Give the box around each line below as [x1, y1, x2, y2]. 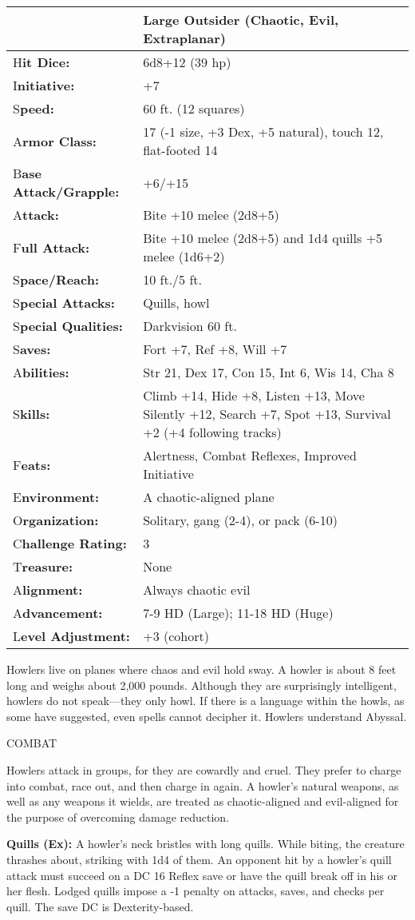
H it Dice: [13, 53, 70, 71]
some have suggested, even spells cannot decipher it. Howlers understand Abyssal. [6, 707, 407, 724]
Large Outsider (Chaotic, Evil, [143, 10, 339, 29]
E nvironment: [13, 488, 100, 506]
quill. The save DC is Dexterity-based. [6, 898, 194, 914]
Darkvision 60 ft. [143, 317, 237, 335]
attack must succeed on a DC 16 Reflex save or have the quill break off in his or [6, 866, 397, 883]
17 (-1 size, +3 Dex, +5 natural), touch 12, [143, 122, 384, 141]
